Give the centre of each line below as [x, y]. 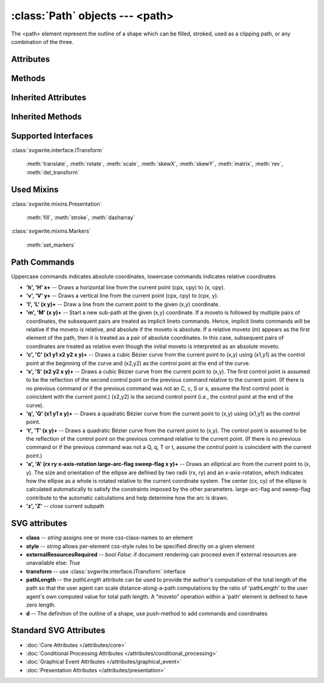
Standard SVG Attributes [58, 630]
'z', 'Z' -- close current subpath [65, 506]
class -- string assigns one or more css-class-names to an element [109, 538]
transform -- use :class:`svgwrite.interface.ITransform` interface [106, 571]
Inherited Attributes [49, 97]
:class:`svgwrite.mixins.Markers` [51, 231]
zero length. [41, 605]
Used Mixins [35, 189]
